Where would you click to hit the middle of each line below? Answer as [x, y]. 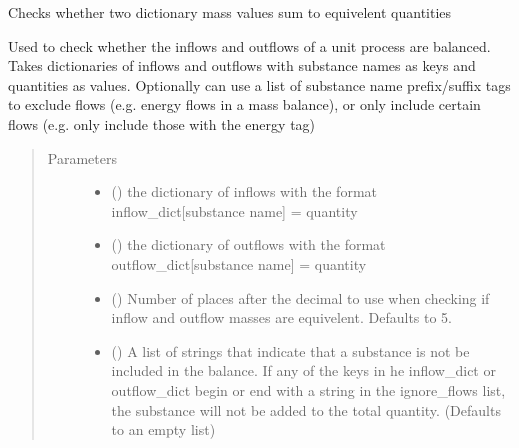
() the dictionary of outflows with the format [248, 244]
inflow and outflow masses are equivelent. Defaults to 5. [282, 317]
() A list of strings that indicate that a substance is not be [290, 350]
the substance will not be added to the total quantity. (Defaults [306, 409]
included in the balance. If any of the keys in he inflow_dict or [303, 370]
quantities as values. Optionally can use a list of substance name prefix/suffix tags [259, 84]
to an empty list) [163, 429]
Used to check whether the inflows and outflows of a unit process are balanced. [249, 45]
